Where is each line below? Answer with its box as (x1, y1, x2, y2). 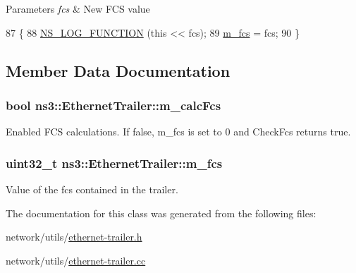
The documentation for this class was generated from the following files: (6, 205, 317, 220)
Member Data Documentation (6, 59, 231, 81)
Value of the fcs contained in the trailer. (6, 182, 178, 196)
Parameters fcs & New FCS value (6, 1, 150, 16)
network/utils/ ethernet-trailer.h (6, 229, 142, 244)
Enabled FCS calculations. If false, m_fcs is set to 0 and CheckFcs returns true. (6, 124, 351, 139)
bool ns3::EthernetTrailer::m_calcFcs (6, 96, 221, 114)
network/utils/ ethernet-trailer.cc (6, 253, 146, 267)
